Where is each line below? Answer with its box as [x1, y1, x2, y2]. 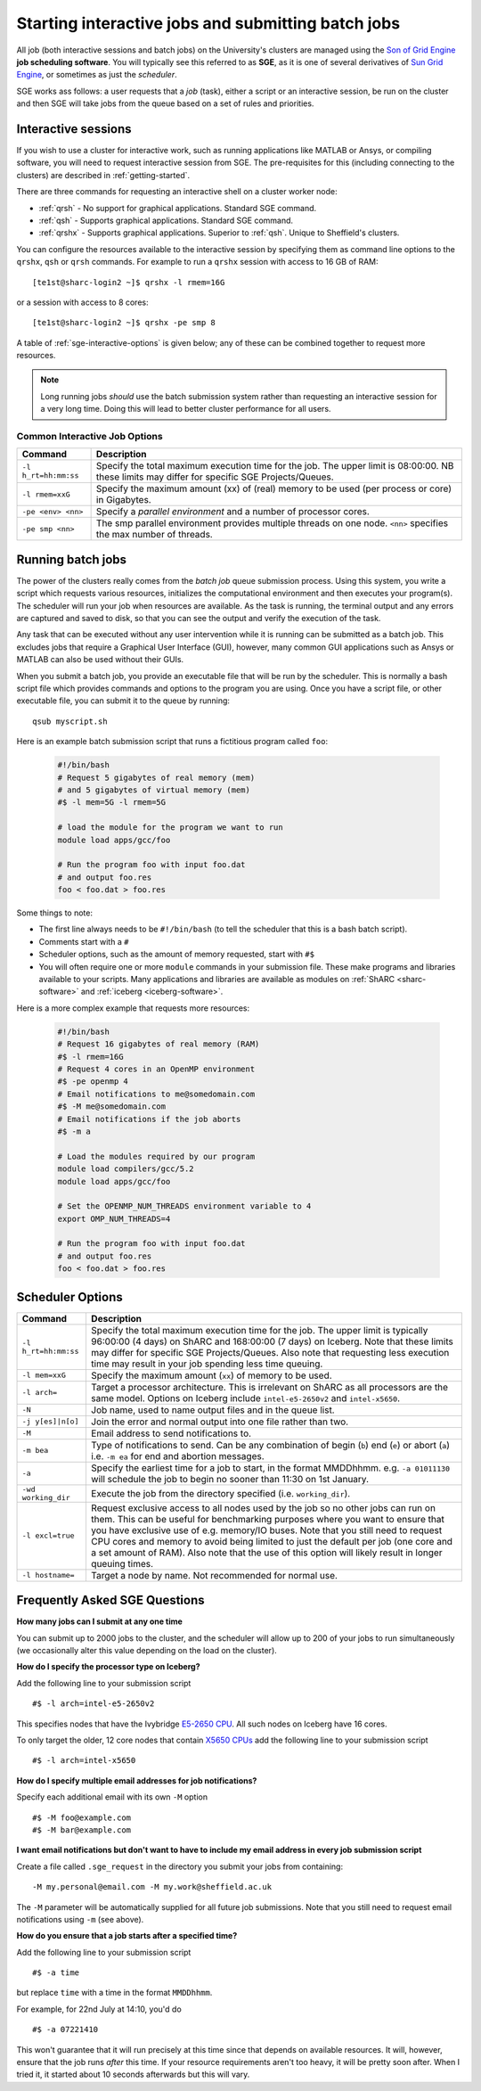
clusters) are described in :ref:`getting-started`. [16, 169, 191, 180]
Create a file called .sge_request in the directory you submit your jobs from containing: [16, 1861, 343, 1872]
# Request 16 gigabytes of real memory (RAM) [57, 1039, 260, 1049]
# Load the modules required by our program [57, 1151, 256, 1161]
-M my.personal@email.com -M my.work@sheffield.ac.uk [32, 1882, 272, 1892]
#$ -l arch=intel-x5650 [32, 1756, 136, 1766]
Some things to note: [16, 907, 94, 918]
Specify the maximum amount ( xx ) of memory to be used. [90, 1369, 333, 1382]
